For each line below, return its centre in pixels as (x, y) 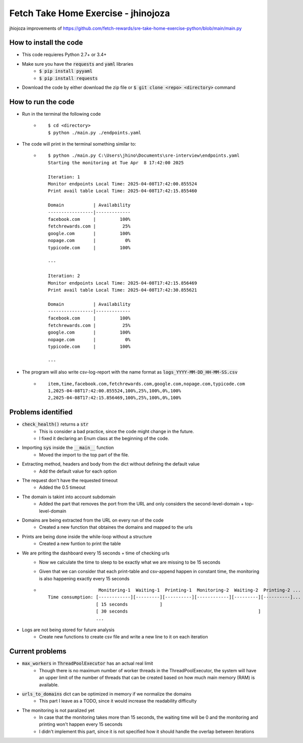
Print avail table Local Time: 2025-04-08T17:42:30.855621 (123, 290)
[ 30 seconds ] (178, 611)
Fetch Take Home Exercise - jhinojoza (90, 13)
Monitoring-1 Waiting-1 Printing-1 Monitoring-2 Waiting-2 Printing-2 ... (200, 590)
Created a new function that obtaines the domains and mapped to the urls (116, 527)
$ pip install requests (68, 78)
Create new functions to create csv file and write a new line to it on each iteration (123, 637)
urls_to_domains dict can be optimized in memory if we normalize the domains (107, 694)
